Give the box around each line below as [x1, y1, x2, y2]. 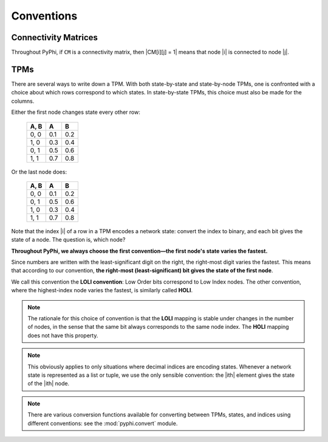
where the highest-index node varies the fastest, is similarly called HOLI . [11, 287, 193, 294]
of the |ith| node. [27, 380, 70, 387]
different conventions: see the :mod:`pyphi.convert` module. [27, 419, 178, 427]
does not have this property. [27, 332, 98, 339]
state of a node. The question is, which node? [11, 236, 126, 244]
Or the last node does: [11, 168, 67, 175]
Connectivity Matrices [11, 32, 98, 43]
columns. [11, 97, 35, 105]
